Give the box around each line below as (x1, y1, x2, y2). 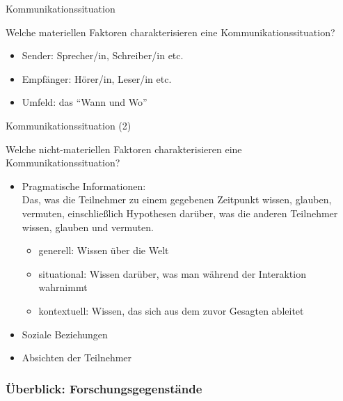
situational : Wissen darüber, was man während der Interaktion (38, 266, 306, 281)
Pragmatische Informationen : (22, 178, 146, 193)
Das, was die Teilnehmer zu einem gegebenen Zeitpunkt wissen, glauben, (22, 192, 332, 207)
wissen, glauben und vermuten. (22, 219, 154, 234)
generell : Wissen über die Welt (38, 243, 169, 258)
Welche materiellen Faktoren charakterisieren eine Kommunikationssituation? (6, 24, 335, 39)
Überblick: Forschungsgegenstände (6, 379, 202, 397)
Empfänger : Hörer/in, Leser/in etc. (22, 71, 172, 86)
